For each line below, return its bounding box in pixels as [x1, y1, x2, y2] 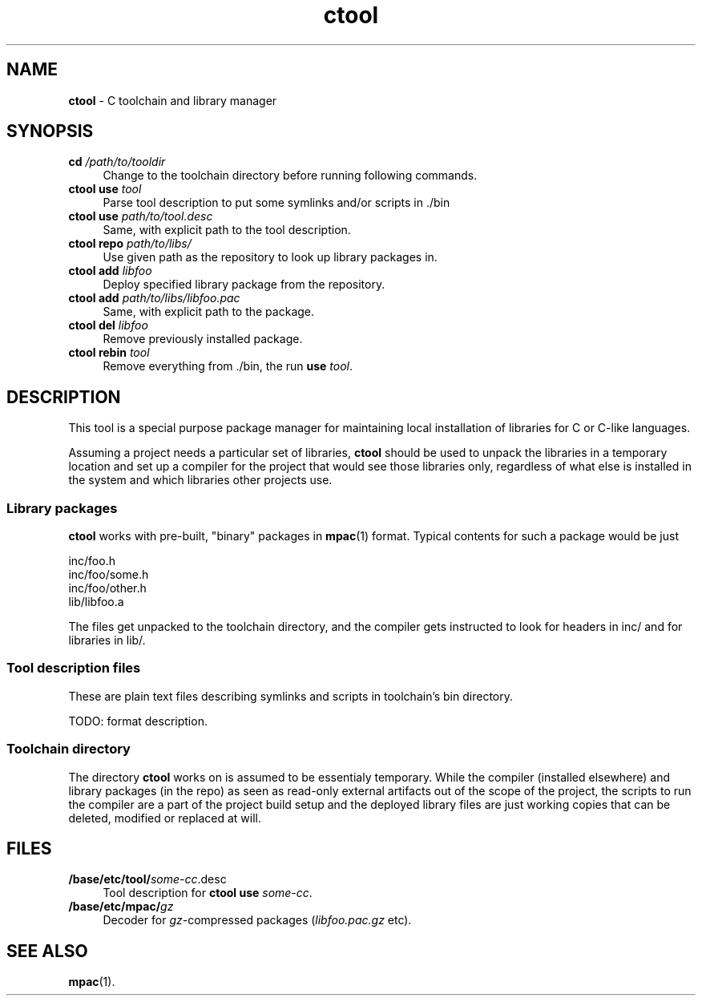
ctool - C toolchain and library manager [68, 93, 277, 107]
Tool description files [6, 660, 141, 677]
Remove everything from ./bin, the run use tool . [103, 359, 353, 374]
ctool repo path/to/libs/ [68, 236, 192, 251]
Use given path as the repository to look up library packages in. [103, 250, 438, 265]
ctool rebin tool [68, 345, 150, 360]
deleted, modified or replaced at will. [68, 810, 262, 825]
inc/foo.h [68, 554, 115, 568]
